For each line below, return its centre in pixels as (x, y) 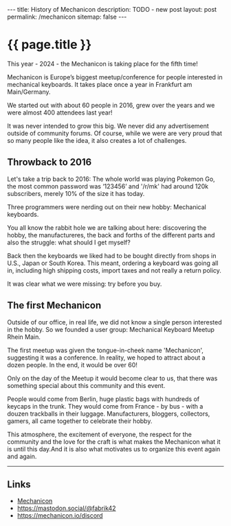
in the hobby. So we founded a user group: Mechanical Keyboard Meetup (111, 329)
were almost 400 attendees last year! (60, 113)
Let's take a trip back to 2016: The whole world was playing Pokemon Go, (111, 179)
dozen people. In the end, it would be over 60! (72, 364)
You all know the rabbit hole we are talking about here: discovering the (107, 227)
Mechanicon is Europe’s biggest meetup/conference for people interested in (115, 77)
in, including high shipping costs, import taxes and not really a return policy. (114, 270)
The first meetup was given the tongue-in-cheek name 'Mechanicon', (106, 350)
